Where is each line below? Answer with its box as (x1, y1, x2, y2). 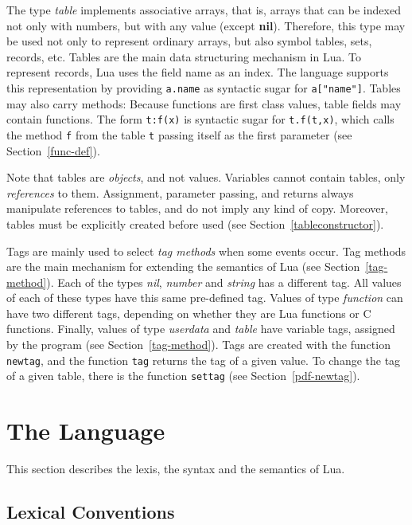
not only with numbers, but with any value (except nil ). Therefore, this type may (6, 17, 406, 33)
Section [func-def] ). (6, 142, 100, 159)
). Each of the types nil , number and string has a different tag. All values (46, 273, 402, 290)
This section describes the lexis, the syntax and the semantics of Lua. (6, 460, 345, 477)
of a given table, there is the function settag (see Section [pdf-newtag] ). (6, 367, 360, 384)
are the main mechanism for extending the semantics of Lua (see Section (6, 258, 360, 275)
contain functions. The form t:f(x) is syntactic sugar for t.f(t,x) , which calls (6, 111, 395, 127)
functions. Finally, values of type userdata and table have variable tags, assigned (6, 320, 395, 337)
